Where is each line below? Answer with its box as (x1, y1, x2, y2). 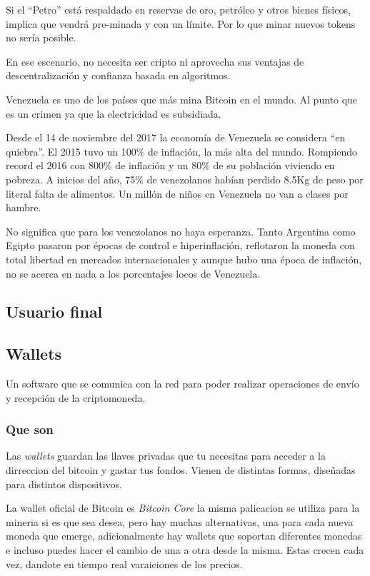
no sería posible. (6, 30, 76, 45)
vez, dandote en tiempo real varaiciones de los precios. (6, 556, 243, 571)
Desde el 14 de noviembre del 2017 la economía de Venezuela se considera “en (6, 130, 346, 145)
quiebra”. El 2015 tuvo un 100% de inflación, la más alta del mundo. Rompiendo (6, 143, 358, 158)
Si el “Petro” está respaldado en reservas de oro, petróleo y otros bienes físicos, (6, 2, 351, 16)
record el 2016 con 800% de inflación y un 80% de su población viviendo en (6, 158, 335, 173)
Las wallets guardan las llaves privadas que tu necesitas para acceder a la (6, 448, 326, 463)
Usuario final (6, 300, 103, 323)
